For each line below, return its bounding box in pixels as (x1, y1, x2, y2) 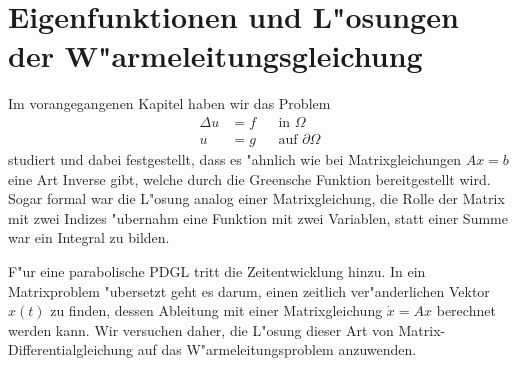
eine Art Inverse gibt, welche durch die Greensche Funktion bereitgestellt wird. (8, 168, 491, 189)
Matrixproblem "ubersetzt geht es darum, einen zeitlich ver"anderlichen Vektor (8, 280, 490, 301)
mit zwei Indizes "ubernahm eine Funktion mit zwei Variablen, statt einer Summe (8, 207, 508, 228)
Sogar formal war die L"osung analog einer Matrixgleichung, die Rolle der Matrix (8, 188, 505, 209)
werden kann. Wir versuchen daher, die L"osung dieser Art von (8, 319, 394, 340)
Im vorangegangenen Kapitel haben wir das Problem (8, 93, 331, 114)
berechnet (436, 300, 496, 321)
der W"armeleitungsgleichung (8, 35, 423, 76)
